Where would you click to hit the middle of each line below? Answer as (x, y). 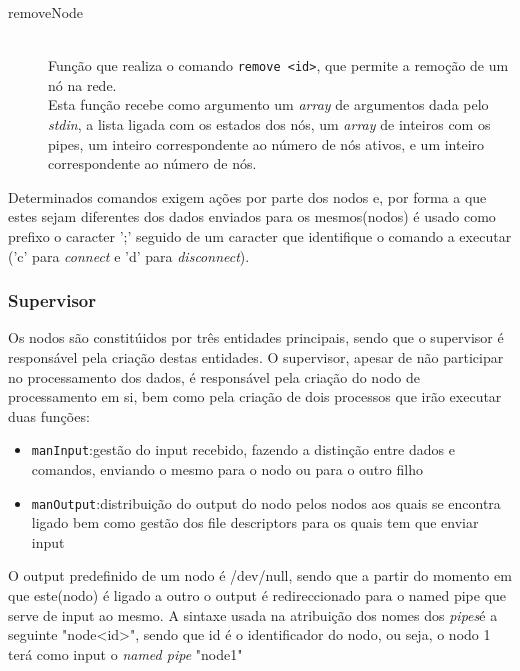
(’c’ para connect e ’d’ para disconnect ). (129, 255)
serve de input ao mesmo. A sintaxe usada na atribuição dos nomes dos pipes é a (253, 614)
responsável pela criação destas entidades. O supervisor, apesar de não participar (256, 357)
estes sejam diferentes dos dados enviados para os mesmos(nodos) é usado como (252, 216)
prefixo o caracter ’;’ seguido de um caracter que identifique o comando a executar (260, 236)
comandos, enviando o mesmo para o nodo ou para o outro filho (227, 469)
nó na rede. (82, 84)
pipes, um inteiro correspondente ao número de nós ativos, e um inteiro (266, 143)
